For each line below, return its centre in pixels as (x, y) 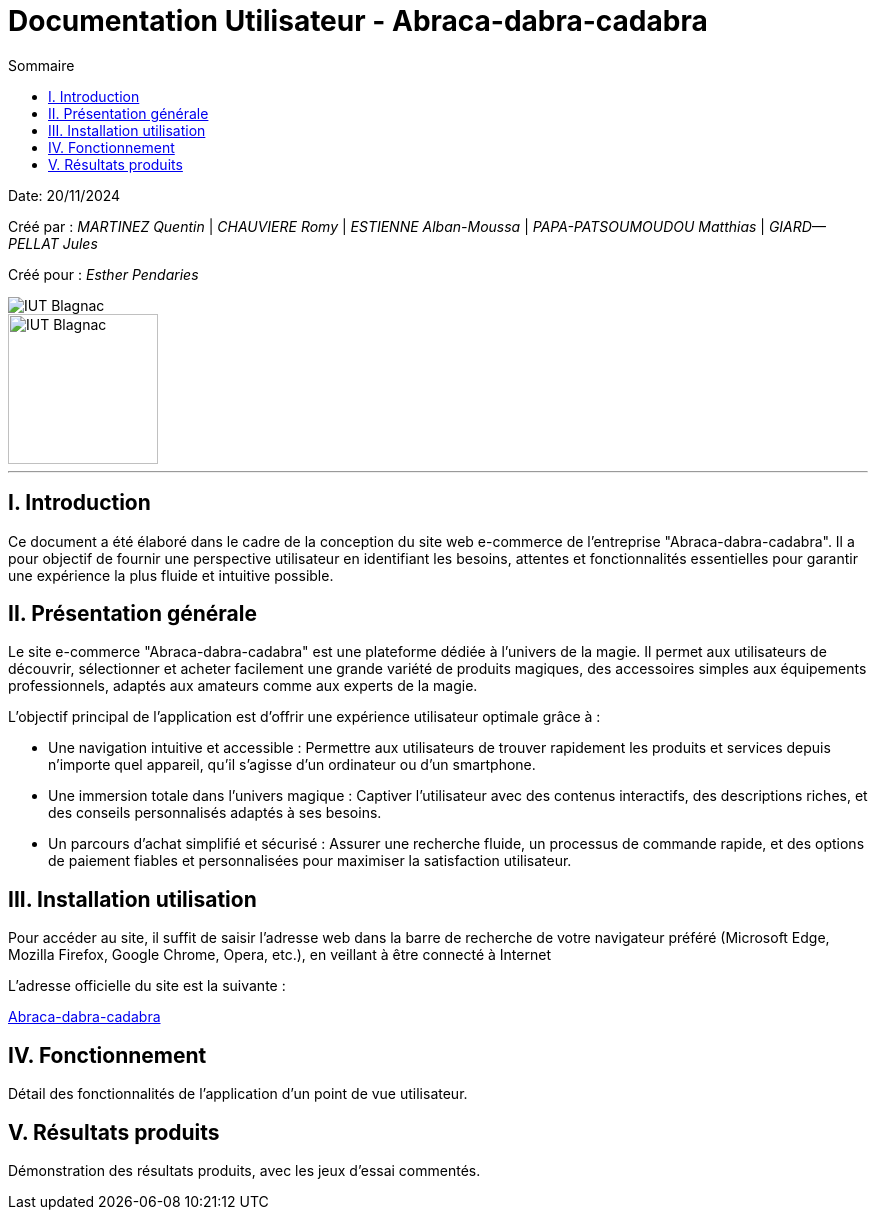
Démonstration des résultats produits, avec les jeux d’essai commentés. (244, 1170)
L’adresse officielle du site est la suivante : (147, 986)
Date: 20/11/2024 (64, 195)
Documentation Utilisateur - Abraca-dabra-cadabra (358, 21)
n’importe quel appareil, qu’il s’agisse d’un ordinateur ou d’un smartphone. (292, 765)
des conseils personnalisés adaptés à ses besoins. (215, 813)
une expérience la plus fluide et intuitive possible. (171, 575)
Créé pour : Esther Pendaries (103, 274)
